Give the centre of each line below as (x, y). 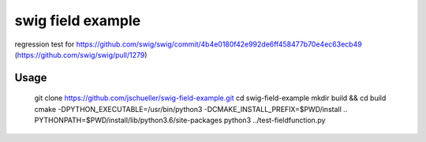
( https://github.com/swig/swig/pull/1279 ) (81, 54)
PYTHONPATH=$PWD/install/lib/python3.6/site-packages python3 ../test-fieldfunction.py (180, 120)
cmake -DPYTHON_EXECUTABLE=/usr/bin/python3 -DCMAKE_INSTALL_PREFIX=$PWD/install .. (191, 109)
